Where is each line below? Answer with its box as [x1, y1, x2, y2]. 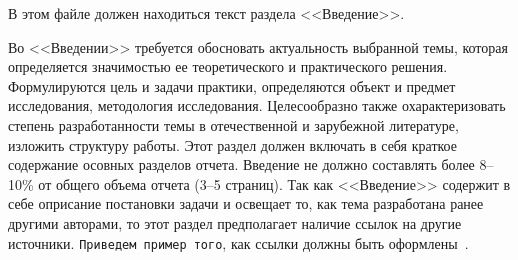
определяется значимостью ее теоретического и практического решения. [8, 56, 448, 77]
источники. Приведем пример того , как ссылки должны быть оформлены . [8, 232, 469, 253]
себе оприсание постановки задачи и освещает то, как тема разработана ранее [8, 193, 484, 214]
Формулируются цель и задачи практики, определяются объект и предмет [8, 75, 456, 96]
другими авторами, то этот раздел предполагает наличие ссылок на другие [8, 212, 462, 233]
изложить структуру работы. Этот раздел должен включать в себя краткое [8, 134, 457, 155]
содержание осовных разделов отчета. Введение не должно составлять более [8, 154, 475, 175]
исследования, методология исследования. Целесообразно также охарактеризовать [8, 95, 506, 116]
